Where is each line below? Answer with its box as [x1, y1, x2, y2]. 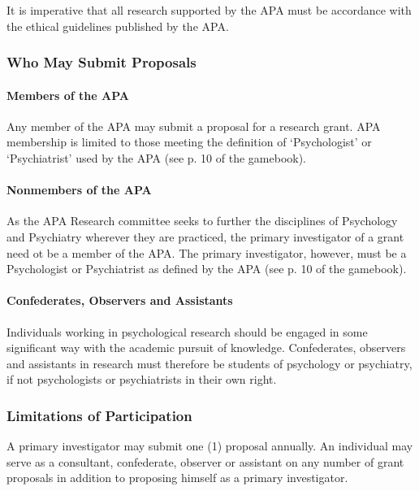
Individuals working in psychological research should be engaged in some [6, 323, 368, 340]
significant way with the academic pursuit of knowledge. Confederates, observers [6, 339, 406, 356]
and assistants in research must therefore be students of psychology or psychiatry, [6, 354, 413, 372]
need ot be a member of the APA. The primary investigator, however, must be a [6, 244, 407, 261]
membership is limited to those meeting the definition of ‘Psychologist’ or [6, 133, 372, 150]
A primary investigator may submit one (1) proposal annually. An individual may [6, 437, 413, 454]
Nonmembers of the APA [6, 181, 152, 198]
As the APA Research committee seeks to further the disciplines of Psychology [6, 212, 398, 229]
